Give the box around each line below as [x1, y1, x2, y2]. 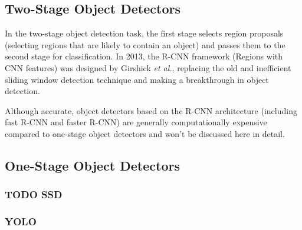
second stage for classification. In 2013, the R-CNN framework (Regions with [5, 50, 283, 62]
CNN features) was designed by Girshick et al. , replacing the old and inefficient [5, 61, 291, 74]
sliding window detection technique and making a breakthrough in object [5, 73, 269, 85]
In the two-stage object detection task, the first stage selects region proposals [5, 27, 284, 39]
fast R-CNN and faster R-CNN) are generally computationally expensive [5, 116, 267, 128]
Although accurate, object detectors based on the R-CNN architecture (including [5, 104, 297, 116]
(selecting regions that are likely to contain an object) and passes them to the [5, 38, 285, 51]
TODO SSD [5, 187, 63, 202]
